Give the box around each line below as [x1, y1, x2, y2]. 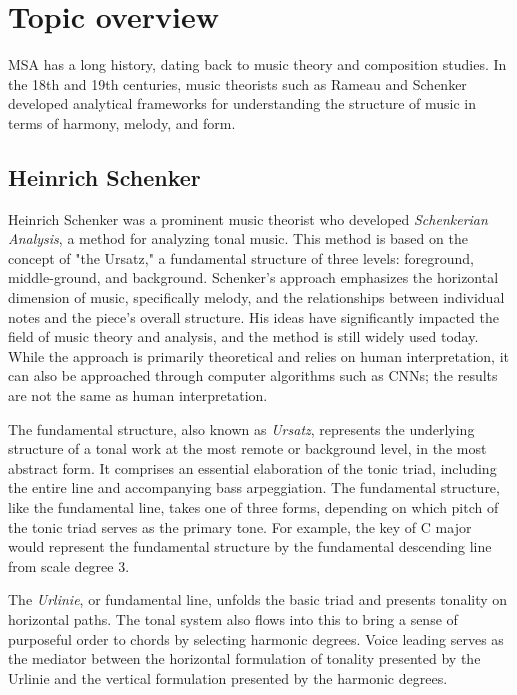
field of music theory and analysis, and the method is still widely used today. [8, 326, 479, 347]
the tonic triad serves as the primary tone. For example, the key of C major [8, 516, 472, 537]
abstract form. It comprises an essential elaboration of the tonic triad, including [8, 457, 497, 478]
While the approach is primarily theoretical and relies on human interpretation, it [8, 345, 509, 366]
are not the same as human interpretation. [8, 385, 268, 406]
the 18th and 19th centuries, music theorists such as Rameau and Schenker [8, 73, 467, 94]
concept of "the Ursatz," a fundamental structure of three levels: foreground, [8, 247, 474, 268]
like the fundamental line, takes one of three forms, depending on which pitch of [8, 497, 499, 518]
